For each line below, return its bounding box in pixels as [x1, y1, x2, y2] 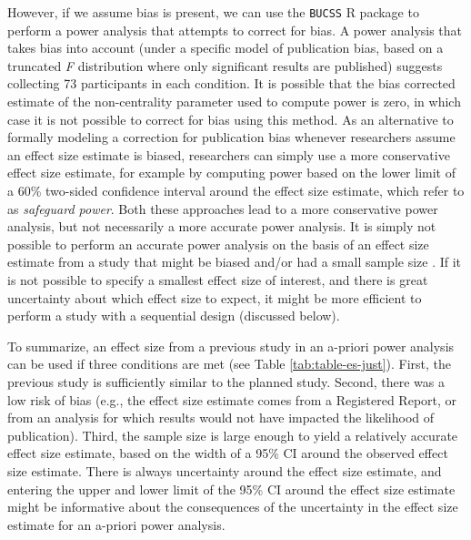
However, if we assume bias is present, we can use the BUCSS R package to [7, 3, 419, 21]
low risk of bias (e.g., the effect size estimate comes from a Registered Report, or [7, 390, 457, 409]
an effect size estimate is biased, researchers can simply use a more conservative [7, 145, 450, 164]
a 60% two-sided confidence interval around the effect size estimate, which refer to [7, 181, 465, 199]
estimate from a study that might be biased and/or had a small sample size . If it [7, 252, 462, 271]
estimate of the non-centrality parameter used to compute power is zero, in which [7, 92, 461, 111]
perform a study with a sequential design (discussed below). [7, 306, 340, 325]
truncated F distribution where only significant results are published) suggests [7, 56, 443, 75]
